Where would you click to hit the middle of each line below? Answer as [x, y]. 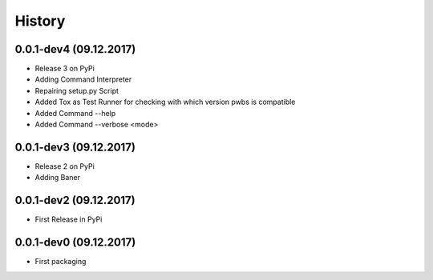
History [40, 21]
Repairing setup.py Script [77, 90]
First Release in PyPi [69, 219]
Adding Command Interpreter [83, 79]
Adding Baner [57, 178]
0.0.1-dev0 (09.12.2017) [75, 243]
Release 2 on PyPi [65, 166]
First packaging [61, 262]
